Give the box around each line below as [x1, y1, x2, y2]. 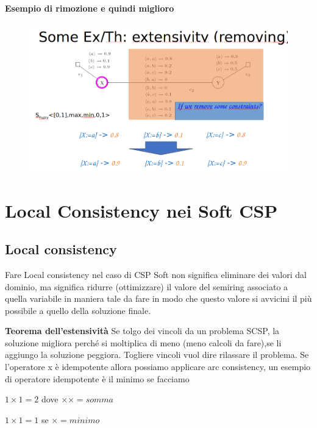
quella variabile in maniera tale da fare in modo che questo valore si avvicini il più [5, 292, 312, 305]
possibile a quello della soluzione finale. [5, 304, 151, 316]
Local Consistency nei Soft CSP [5, 198, 278, 223]
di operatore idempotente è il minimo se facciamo [5, 372, 190, 385]
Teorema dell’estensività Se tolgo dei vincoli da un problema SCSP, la [5, 324, 280, 337]
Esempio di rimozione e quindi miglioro [5, 1, 174, 14]
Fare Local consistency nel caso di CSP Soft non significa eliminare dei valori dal [5, 268, 307, 280]
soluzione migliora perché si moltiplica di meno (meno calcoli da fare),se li [5, 336, 282, 349]
